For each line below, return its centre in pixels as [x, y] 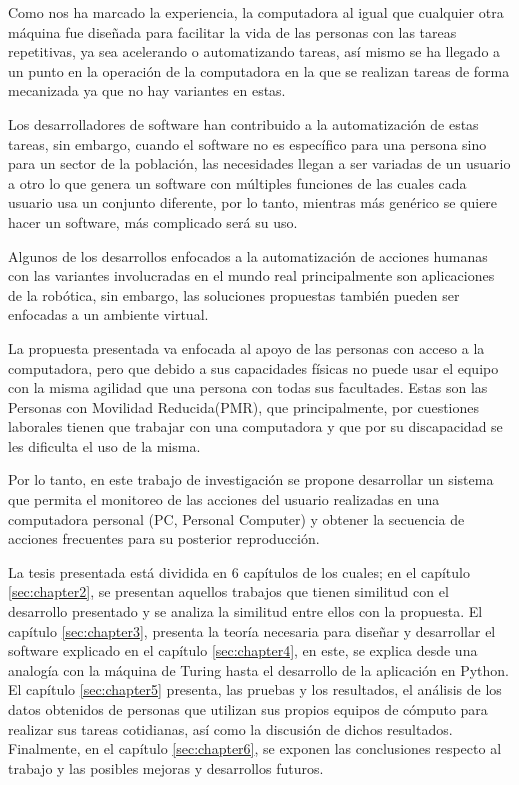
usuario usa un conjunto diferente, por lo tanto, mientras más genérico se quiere [253, 202]
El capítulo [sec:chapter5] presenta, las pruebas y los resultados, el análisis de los [255, 689]
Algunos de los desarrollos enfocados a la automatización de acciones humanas [248, 255]
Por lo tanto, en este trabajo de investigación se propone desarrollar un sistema [251, 479]
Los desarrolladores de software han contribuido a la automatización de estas [243, 123]
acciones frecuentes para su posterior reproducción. [164, 538]
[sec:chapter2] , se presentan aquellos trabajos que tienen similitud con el [228, 591]
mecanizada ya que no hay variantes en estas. [147, 90]
